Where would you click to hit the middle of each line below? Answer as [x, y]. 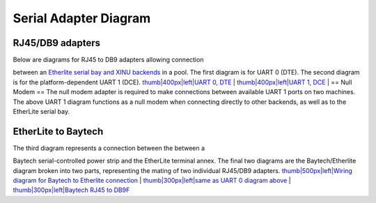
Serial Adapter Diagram [82, 18]
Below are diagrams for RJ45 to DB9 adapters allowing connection [108, 60]
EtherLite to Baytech [58, 131]
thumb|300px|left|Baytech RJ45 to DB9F [71, 190]
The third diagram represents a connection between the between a [109, 148]
